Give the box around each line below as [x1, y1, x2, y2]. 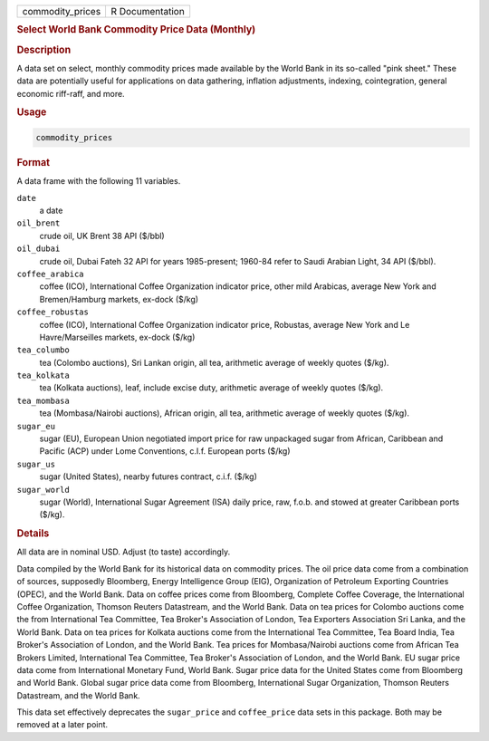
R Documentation [110, 5, 185, 17]
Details [16, 527, 50, 540]
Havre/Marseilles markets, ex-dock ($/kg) [39, 332, 196, 342]
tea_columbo [16, 345, 70, 355]
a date [39, 205, 63, 216]
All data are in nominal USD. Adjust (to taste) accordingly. [16, 546, 231, 557]
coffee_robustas [16, 307, 90, 317]
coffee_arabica [16, 268, 85, 279]
